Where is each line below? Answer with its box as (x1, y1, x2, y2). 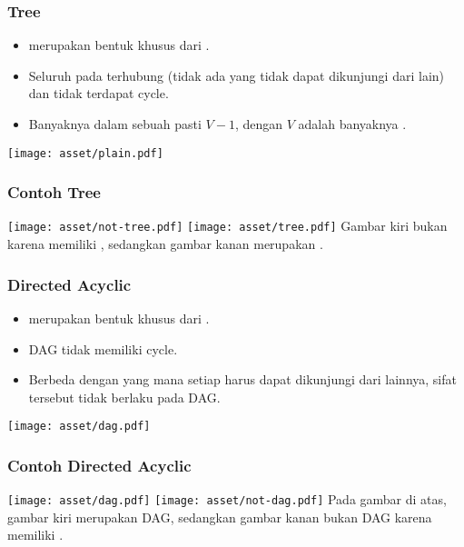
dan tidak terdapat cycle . (28, 84, 169, 103)
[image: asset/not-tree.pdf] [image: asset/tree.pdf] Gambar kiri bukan (7, 216, 448, 235)
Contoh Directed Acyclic (7, 453, 192, 476)
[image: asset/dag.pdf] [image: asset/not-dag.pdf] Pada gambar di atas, (7, 490, 447, 509)
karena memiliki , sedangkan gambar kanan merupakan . (7, 234, 323, 254)
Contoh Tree (7, 181, 101, 204)
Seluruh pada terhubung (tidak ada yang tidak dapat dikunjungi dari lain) (28, 65, 445, 85)
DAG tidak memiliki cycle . (28, 339, 178, 358)
